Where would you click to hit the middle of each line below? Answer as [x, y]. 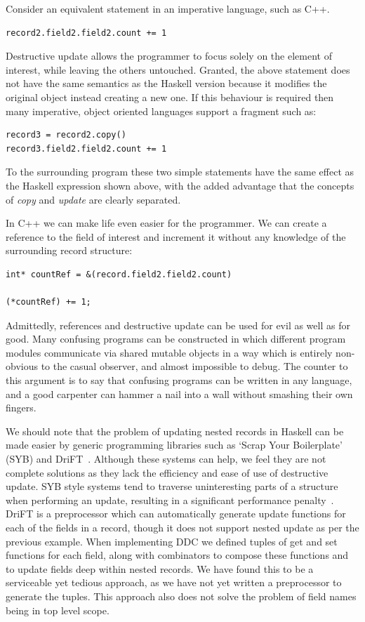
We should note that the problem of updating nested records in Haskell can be [175, 431]
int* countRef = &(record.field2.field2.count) [119, 274]
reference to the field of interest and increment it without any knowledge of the [176, 236]
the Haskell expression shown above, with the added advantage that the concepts [180, 185]
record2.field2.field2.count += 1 [86, 33]
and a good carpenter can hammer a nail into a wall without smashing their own [179, 393]
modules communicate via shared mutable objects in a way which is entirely [169, 352]
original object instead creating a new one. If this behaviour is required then [170, 97]
